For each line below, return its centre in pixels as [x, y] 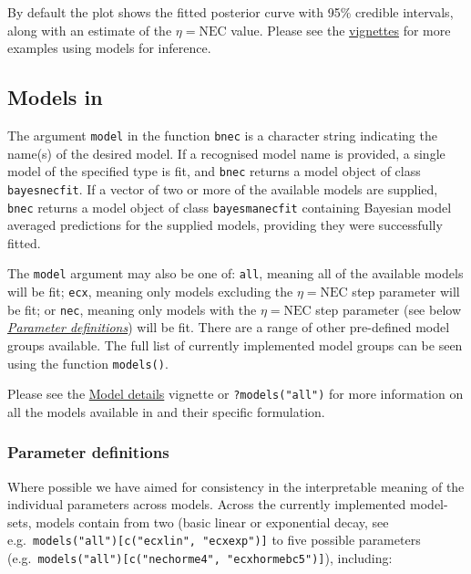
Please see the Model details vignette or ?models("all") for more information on [235, 394]
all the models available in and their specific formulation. [166, 411]
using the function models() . [88, 363]
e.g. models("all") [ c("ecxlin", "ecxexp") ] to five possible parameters [214, 540]
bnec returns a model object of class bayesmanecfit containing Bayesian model [230, 207]
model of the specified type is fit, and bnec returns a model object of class [214, 171]
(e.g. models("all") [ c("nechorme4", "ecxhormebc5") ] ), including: [200, 558]
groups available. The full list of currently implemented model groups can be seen [235, 344]
